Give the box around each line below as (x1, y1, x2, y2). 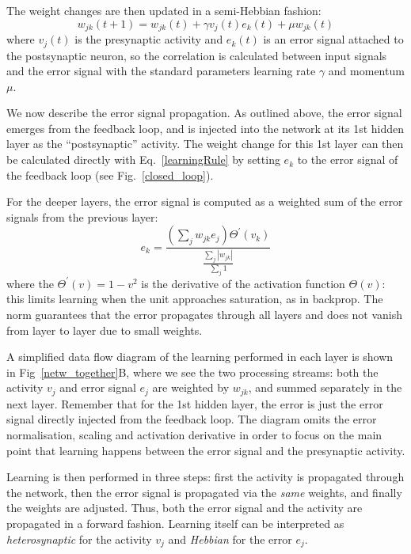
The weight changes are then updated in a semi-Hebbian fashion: (6, 2, 322, 18)
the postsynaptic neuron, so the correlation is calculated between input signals (6, 47, 387, 63)
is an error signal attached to (263, 31, 404, 47)
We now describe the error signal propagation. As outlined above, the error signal (6, 104, 402, 121)
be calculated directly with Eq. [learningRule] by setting (6, 151, 280, 168)
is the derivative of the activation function (141, 275, 345, 291)
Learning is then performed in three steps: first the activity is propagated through (6, 469, 405, 485)
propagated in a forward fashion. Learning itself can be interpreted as (6, 514, 344, 531)
